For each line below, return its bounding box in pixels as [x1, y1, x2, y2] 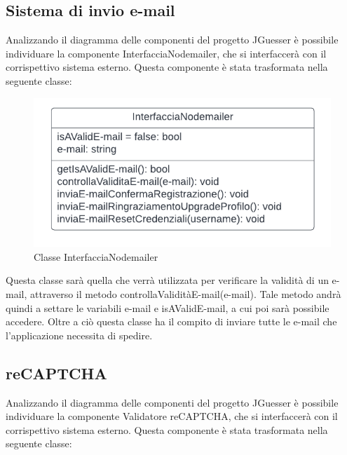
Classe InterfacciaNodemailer [34, 249, 158, 264]
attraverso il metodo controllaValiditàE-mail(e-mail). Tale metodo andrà [29, 287, 341, 301]
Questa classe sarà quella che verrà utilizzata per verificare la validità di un [6, 273, 329, 287]
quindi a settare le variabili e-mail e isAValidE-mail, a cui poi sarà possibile [6, 300, 329, 315]
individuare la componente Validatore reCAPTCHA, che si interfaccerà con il [6, 409, 338, 423]
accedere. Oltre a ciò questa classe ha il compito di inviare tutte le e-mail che [6, 314, 337, 329]
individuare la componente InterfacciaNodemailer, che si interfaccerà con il [6, 46, 327, 60]
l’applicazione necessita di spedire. [6, 327, 153, 342]
